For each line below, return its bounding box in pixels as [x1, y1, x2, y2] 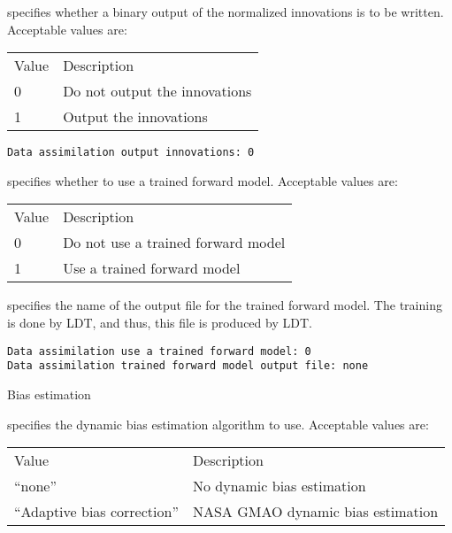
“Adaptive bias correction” [14, 501, 179, 522]
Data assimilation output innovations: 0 [7, 146, 255, 159]
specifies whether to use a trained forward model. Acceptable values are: [7, 171, 398, 189]
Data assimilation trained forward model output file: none [7, 359, 369, 373]
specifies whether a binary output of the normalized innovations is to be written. [7, 3, 444, 20]
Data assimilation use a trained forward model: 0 [7, 344, 311, 358]
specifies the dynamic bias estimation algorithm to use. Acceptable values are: [7, 414, 429, 433]
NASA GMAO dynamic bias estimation [192, 501, 439, 522]
